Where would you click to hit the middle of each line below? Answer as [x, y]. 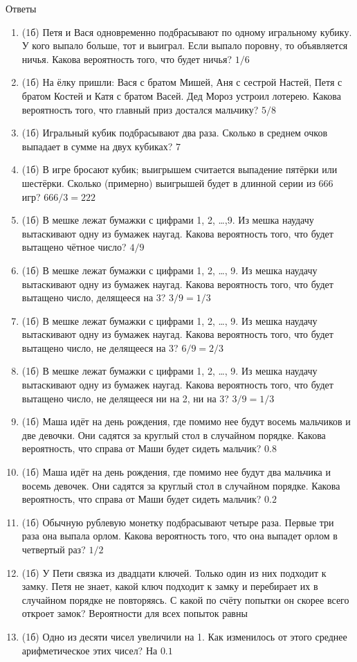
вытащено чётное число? [74, 247]
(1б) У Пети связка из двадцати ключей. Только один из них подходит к [174, 572]
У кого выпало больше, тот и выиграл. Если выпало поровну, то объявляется [185, 45]
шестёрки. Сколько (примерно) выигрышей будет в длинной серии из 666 [177, 182]
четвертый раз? [54, 549]
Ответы [21, 8]
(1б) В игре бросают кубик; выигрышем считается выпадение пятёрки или [180, 169]
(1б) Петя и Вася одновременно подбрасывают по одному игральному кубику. [187, 32]
